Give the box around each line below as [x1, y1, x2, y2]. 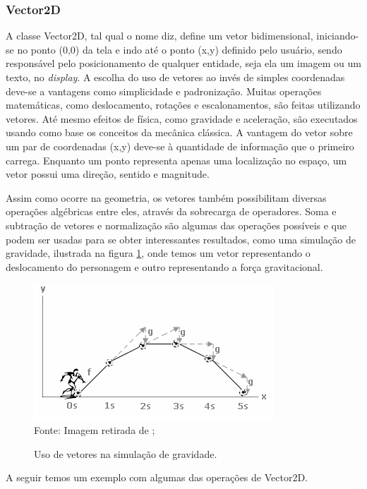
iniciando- [316, 28, 359, 43]
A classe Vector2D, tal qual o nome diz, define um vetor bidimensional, [6, 28, 313, 43]
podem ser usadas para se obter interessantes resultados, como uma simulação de [6, 231, 356, 246]
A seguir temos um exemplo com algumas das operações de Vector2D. [6, 470, 308, 485]
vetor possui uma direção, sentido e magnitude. [6, 167, 210, 181]
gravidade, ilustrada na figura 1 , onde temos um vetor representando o [6, 246, 311, 260]
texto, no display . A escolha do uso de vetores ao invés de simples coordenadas [6, 70, 345, 84]
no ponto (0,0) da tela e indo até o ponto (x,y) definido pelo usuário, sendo [17, 42, 342, 56]
